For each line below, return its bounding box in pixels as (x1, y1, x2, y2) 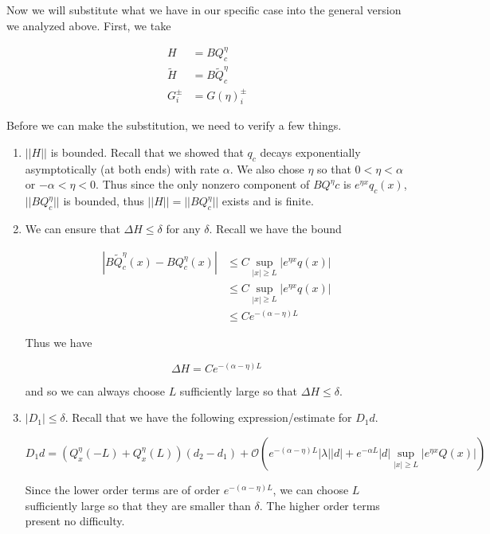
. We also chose (229, 160, 304, 177)
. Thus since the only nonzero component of (96, 176, 310, 193)
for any (166, 220, 201, 236)
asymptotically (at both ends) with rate (25, 160, 220, 177)
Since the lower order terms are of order (25, 481, 220, 497)
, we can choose (272, 481, 349, 497)
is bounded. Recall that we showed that (50, 143, 244, 160)
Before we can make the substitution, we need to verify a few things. (6, 117, 342, 134)
